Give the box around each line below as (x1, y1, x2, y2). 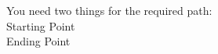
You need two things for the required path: (6, 2, 213, 18)
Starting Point (6, 17, 75, 34)
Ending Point (6, 33, 71, 49)
